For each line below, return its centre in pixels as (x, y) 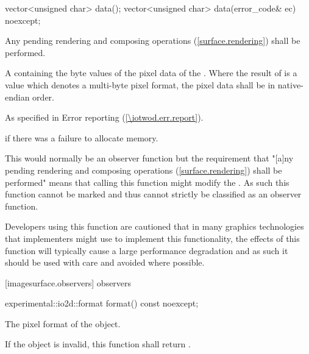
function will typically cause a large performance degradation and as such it (147, 250)
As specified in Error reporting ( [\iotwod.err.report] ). (104, 117)
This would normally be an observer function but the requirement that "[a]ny (149, 158)
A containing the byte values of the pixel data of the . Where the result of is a (151, 73)
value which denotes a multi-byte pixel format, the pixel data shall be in (140, 84)
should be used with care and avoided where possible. (105, 262)
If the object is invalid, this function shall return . (98, 344)
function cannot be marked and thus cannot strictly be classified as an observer (153, 194)
